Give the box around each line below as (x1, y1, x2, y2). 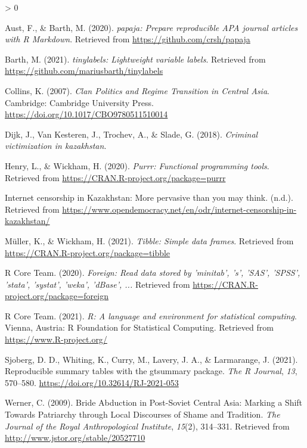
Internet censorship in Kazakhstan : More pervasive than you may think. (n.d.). (5, 191, 293, 204)
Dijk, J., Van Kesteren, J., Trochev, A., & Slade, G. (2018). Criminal (5, 127, 258, 140)
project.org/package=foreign (5, 290, 108, 302)
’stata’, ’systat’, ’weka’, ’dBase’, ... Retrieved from (5, 278, 190, 290)
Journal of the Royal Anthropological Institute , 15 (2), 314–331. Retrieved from (5, 419, 290, 432)
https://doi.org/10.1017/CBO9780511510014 (5, 108, 168, 120)
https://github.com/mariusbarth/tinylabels (5, 64, 163, 77)
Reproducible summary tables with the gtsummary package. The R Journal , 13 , (5, 365, 297, 377)
